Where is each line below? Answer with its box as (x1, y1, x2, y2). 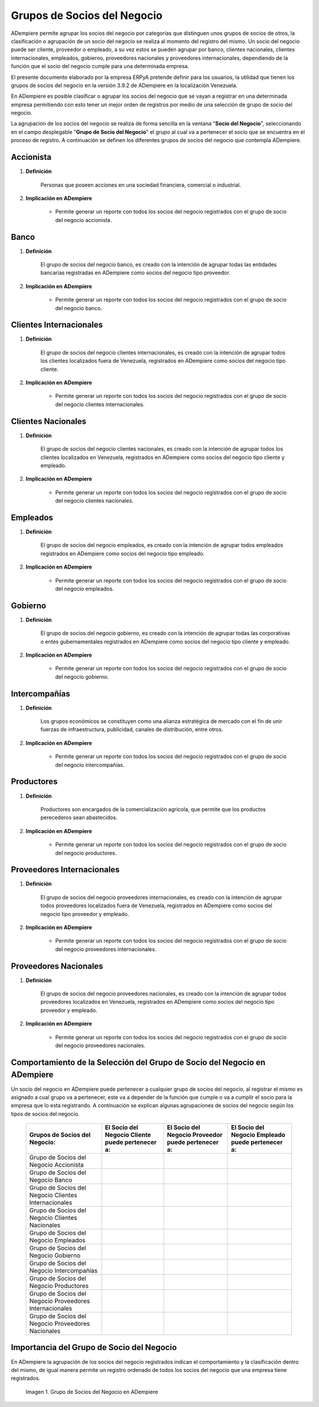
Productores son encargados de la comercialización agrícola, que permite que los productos (40, 805, 266, 812)
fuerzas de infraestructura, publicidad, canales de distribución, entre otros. (40, 726, 223, 733)
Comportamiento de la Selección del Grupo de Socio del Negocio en (11, 1057, 266, 1067)
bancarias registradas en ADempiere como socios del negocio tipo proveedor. (40, 269, 230, 277)
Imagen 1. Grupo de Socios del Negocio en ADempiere (25, 1388, 158, 1395)
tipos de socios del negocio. (11, 1110, 80, 1117)
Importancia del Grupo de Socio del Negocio (11, 1342, 177, 1353)
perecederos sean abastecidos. (40, 814, 118, 821)
